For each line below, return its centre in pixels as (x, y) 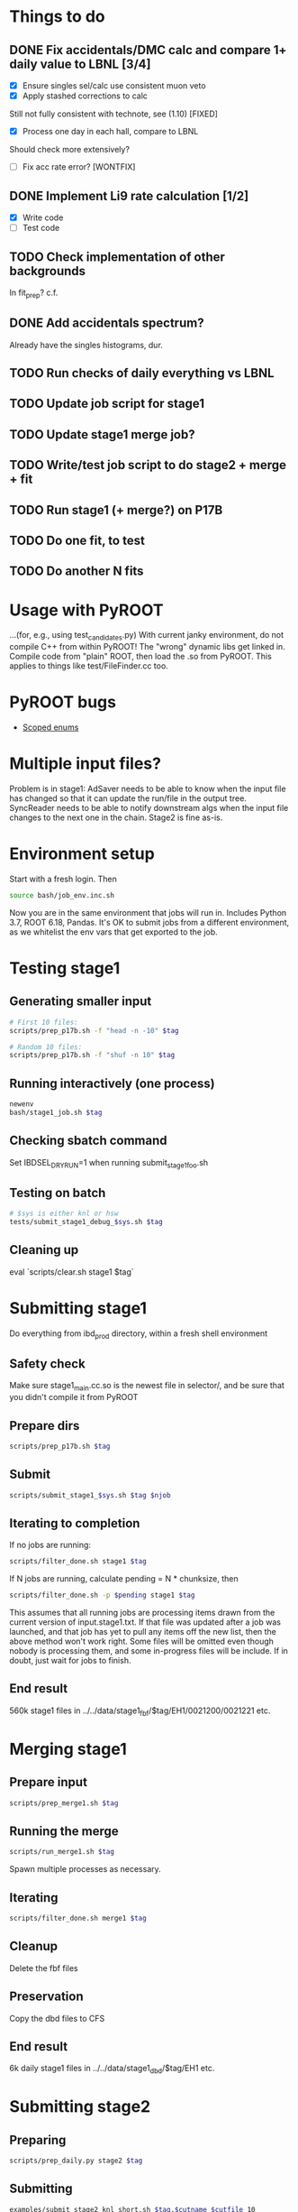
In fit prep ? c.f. (34, 293)
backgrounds (48, 271)
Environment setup (82, 854)
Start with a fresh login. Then (63, 879)
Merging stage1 (68, 1749)
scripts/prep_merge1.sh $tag (64, 1803)
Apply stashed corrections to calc (85, 96)
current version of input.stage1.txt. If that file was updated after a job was (145, 1622)
